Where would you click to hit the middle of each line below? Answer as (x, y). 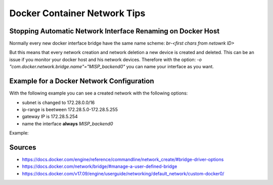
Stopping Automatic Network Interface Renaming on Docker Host (115, 31)
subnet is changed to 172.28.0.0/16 (58, 102)
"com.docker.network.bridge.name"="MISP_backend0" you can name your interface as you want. (112, 67)
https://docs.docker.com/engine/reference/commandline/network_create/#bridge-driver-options (123, 159)
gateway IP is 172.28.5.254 (50, 117)
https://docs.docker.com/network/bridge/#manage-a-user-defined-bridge (100, 166)
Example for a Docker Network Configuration (82, 81)
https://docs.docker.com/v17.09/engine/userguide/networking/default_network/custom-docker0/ (123, 173)
